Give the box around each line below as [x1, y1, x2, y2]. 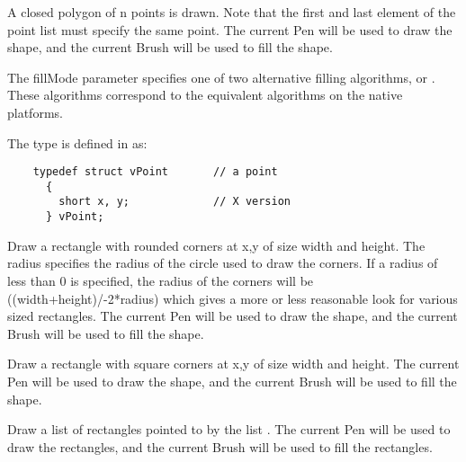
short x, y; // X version [58, 195, 291, 209]
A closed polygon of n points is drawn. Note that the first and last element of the [7, 3, 456, 21]
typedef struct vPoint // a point [32, 165, 278, 179]
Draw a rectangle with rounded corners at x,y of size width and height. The [7, 235, 426, 254]
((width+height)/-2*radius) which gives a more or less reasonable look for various [7, 289, 458, 307]
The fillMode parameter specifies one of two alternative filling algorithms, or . [7, 67, 435, 86]
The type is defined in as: [7, 133, 148, 152]
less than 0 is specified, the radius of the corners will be [7, 271, 314, 289]
